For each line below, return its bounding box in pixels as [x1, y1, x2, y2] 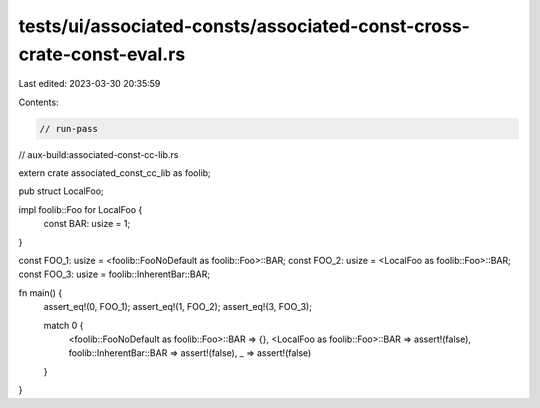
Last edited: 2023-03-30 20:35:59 [18, 78, 161, 90]
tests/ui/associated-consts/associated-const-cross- [18, 15, 470, 37]
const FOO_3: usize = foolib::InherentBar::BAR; [18, 268, 210, 280]
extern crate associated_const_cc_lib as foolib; [18, 167, 212, 179]
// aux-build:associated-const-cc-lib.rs [18, 148, 179, 160]
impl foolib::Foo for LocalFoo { [18, 203, 143, 215]
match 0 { [43, 319, 84, 331]
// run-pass [39, 123, 99, 134]
